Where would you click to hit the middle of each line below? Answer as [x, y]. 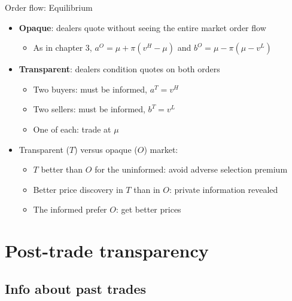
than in [147, 189]
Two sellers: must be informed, [89, 109]
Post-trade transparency [107, 251]
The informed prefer [70, 209]
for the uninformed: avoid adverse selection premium [191, 169]
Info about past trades [76, 288]
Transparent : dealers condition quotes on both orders [119, 69]
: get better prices [148, 209]
